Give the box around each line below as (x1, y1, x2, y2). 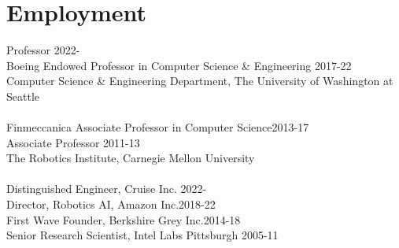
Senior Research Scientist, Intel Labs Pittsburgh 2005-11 (6, 227, 279, 243)
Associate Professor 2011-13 (6, 134, 140, 150)
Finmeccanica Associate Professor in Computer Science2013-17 (6, 119, 309, 135)
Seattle (6, 87, 39, 104)
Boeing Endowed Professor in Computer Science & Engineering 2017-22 (6, 57, 352, 73)
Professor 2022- (6, 42, 80, 58)
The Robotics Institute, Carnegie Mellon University (6, 150, 255, 166)
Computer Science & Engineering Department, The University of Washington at (6, 72, 393, 89)
